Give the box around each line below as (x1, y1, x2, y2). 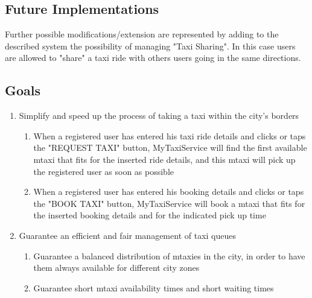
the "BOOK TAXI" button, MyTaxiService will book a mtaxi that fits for (33, 197, 305, 209)
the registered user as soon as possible (33, 165, 174, 177)
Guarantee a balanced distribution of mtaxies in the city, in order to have (33, 249, 305, 262)
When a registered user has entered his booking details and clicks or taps (33, 185, 304, 198)
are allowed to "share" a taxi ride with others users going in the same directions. (5, 51, 301, 64)
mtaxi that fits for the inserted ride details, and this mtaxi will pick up (33, 153, 296, 165)
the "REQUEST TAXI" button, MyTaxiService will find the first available (33, 141, 307, 154)
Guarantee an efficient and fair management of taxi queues (19, 229, 236, 241)
